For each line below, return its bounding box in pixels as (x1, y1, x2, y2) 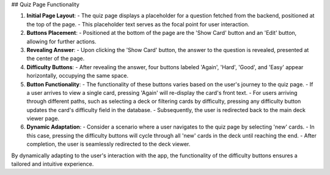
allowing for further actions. (26, 37, 97, 45)
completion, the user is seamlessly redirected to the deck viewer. (26, 141, 191, 148)
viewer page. (26, 115, 60, 122)
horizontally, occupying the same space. (26, 72, 128, 80)
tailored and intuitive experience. (11, 160, 94, 168)
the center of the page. (26, 55, 85, 62)
